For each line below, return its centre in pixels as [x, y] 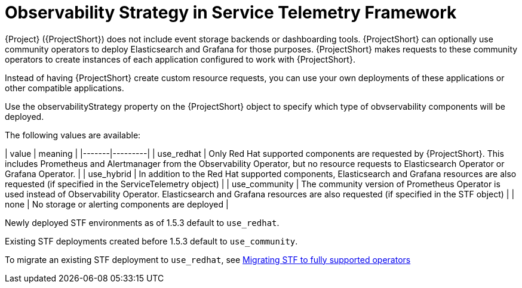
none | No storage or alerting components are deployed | [117, 204]
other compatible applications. [65, 88]
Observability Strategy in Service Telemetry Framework [231, 13]
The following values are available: [73, 135]
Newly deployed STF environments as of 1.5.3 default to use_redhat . [142, 222]
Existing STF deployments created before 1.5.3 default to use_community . [151, 241]
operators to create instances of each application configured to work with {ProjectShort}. [180, 59]
